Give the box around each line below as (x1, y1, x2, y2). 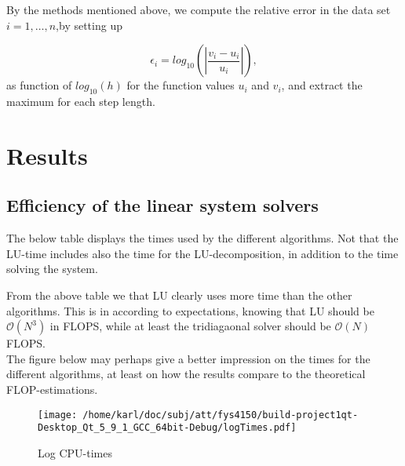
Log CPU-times (38, 444, 112, 461)
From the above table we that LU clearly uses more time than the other (6, 286, 352, 303)
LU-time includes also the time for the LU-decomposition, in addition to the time (6, 245, 399, 261)
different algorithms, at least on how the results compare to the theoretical (6, 366, 366, 382)
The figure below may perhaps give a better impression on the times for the (6, 350, 370, 366)
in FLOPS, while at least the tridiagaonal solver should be (49, 318, 331, 334)
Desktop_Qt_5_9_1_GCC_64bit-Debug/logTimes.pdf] (38, 422, 297, 434)
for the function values (126, 77, 235, 93)
